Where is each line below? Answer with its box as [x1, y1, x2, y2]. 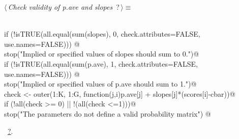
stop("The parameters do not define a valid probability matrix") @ [4, 108, 211, 119]
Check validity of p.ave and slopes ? [8, 2, 119, 12]
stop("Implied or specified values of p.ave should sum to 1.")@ [4, 78, 197, 89]
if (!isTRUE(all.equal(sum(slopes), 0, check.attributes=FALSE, [4, 29, 200, 39]
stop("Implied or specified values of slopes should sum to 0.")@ [4, 48, 199, 59]
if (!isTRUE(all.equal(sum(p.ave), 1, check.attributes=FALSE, [4, 58, 198, 69]
